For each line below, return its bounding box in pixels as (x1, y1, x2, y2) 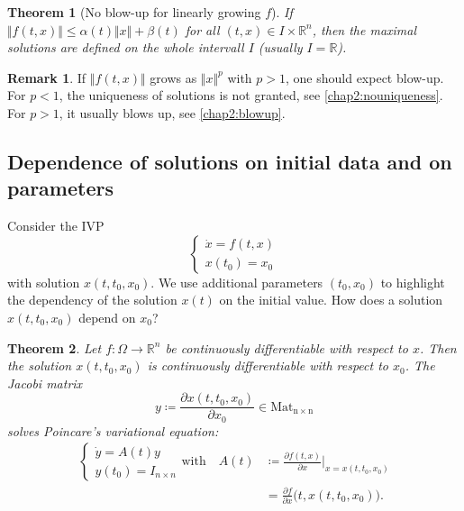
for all (185, 20, 220, 39)
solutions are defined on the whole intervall (7, 38, 244, 57)
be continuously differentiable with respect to (165, 338, 408, 357)
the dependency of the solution (7, 290, 177, 309)
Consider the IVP (7, 216, 105, 235)
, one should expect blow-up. (286, 68, 444, 87)
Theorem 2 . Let (7, 338, 102, 357)
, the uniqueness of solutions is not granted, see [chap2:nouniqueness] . (59, 86, 443, 105)
